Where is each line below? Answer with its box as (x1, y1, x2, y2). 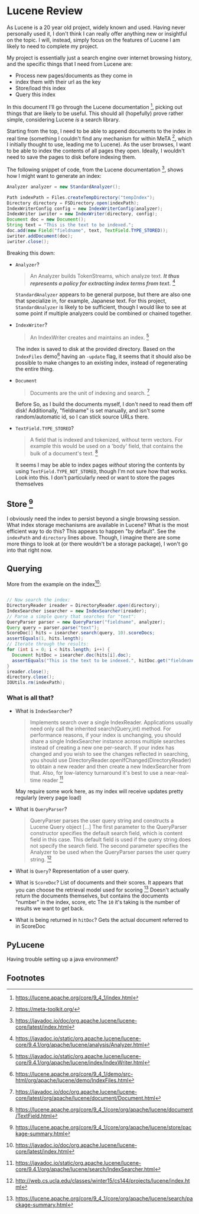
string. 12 (30, 855, 52, 863)
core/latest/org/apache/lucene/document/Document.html (15, 1095, 155, 1102)
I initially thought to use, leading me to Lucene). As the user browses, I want (6, 141, 191, 148)
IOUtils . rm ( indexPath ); (6, 680, 66, 686)
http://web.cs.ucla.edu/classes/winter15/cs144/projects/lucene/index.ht (15, 1177, 190, 1184)
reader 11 (41, 775, 64, 784)
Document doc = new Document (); (6, 216, 86, 223)
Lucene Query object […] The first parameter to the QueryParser (30, 823, 188, 830)
